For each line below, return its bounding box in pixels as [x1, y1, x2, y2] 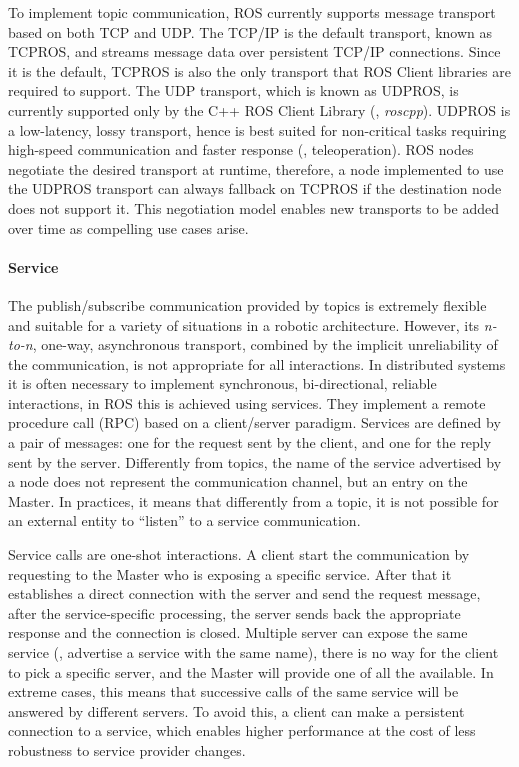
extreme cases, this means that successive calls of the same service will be [8, 681, 459, 702]
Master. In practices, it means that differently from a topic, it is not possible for [8, 490, 499, 511]
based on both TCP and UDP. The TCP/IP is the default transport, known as [8, 21, 493, 42]
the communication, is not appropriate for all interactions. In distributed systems [8, 353, 506, 374]
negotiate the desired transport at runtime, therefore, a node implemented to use [8, 158, 504, 179]
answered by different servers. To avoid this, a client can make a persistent [8, 700, 465, 721]
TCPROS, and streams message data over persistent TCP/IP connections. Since [8, 41, 501, 62]
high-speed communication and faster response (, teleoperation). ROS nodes [8, 139, 474, 160]
